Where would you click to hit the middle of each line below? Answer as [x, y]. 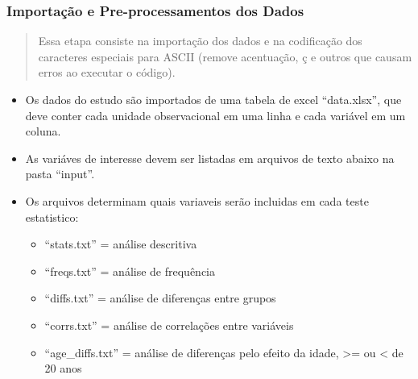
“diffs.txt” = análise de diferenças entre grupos [160, 298]
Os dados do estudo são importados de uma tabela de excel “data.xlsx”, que [213, 99]
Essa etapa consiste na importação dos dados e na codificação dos [200, 41]
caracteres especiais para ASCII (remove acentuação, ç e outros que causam [225, 56]
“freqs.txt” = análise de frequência [130, 271]
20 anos [63, 368]
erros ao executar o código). [107, 72]
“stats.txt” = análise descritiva [121, 244]
